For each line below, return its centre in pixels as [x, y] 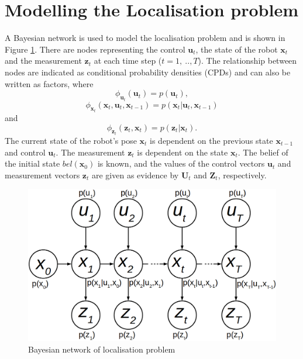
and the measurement [43, 61]
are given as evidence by [135, 175]
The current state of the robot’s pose [71, 140]
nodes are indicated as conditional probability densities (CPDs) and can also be [148, 72]
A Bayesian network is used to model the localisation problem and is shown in [145, 38]
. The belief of [263, 152]
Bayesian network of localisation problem [102, 349]
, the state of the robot [237, 49]
